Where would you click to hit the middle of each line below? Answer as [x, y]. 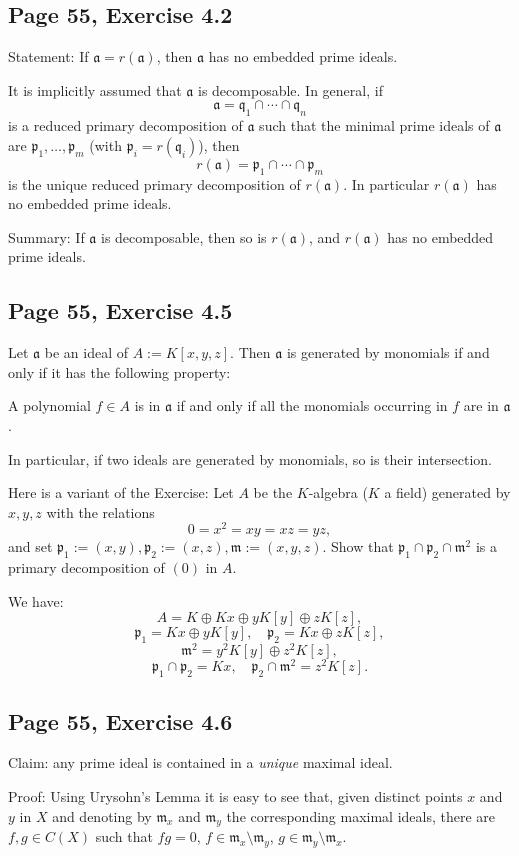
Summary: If [46, 236]
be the [273, 492]
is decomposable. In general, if [290, 89]
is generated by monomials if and [388, 352]
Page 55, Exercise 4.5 [120, 310]
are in [481, 405]
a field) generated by [447, 492]
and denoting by [102, 815]
